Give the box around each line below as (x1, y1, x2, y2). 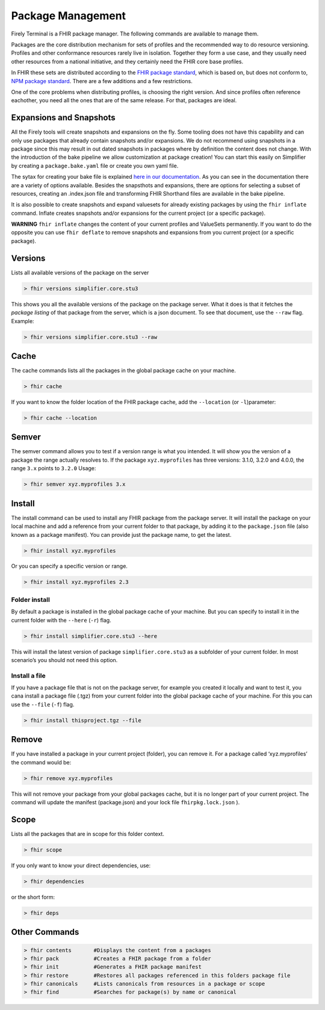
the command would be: (11, 758, 72, 766)
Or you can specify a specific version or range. (11, 563, 128, 570)
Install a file (11, 671, 46, 680)
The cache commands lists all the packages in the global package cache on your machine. (11, 367, 236, 374)
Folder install (11, 595, 51, 604)
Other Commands (11, 927, 79, 937)
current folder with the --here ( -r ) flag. (11, 616, 111, 624)
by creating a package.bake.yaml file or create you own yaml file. (11, 162, 179, 169)
